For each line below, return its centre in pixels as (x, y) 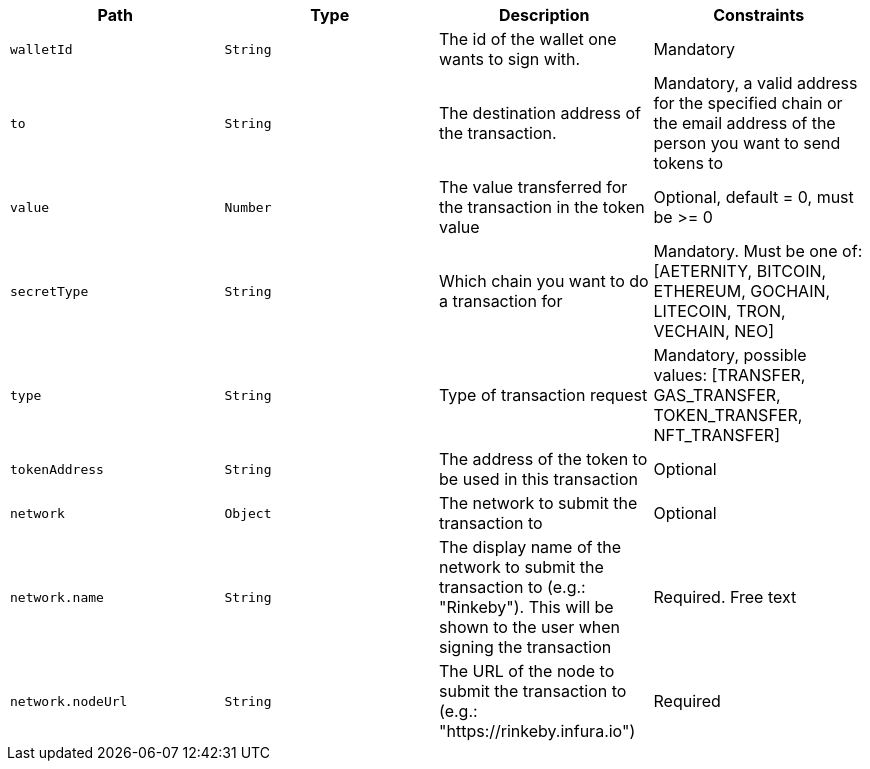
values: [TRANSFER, (729, 375)
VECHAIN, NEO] (713, 331)
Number (248, 207)
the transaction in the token (542, 207)
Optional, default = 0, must (753, 197)
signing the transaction (525, 647)
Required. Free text (725, 597)
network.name (57, 597)
